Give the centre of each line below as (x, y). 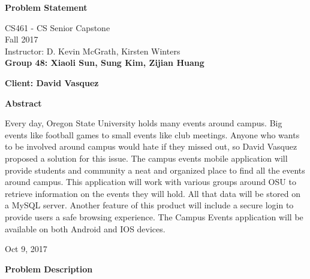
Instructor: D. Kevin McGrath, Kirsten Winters (93, 51)
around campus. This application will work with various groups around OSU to (151, 182)
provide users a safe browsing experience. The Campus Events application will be (154, 216)
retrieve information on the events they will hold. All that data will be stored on (153, 193)
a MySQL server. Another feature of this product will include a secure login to (149, 205)
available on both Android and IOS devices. (85, 228)
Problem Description (49, 269)
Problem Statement (46, 7)
